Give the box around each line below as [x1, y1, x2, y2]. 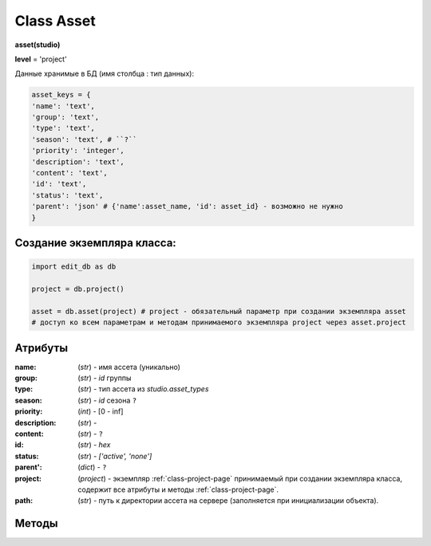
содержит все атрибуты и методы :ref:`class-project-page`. [77, 485, 279, 494]
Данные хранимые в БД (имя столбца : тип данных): [14, 69, 195, 79]
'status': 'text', [31, 191, 104, 199]
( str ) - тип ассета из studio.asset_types [77, 384, 209, 394]
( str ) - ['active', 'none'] [77, 451, 152, 461]
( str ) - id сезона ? [77, 395, 137, 405]
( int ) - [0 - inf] [77, 407, 124, 416]
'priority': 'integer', [31, 146, 125, 155]
